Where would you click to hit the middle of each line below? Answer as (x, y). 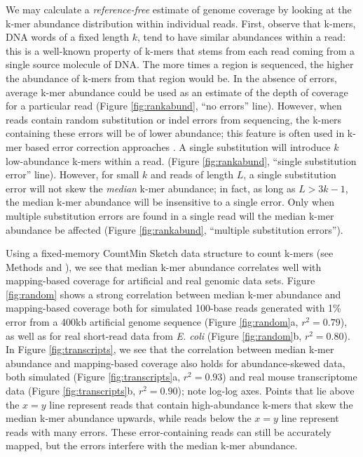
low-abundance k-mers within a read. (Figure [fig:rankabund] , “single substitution (181, 160)
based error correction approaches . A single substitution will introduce (178, 146)
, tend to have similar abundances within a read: (242, 37)
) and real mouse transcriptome (290, 377)
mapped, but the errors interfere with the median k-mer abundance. (152, 445)
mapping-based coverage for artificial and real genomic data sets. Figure (160, 280)
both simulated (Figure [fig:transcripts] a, (93, 377)
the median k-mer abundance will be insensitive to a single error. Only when (170, 202)
